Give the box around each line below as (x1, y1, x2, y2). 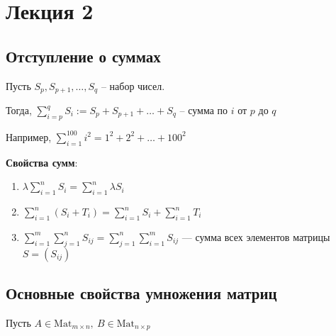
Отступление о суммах (6, 45, 161, 67)
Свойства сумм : (6, 155, 78, 169)
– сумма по (179, 103, 228, 118)
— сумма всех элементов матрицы (181, 229, 330, 244)
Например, (6, 129, 52, 144)
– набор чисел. (101, 78, 165, 93)
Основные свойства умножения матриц (6, 282, 277, 303)
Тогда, (6, 103, 32, 118)
